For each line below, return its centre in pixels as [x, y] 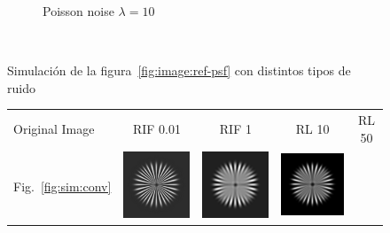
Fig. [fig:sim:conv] [62, 186]
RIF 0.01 [156, 128]
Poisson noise [78, 11]
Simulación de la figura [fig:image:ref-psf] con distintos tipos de [179, 70]
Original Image [54, 128]
